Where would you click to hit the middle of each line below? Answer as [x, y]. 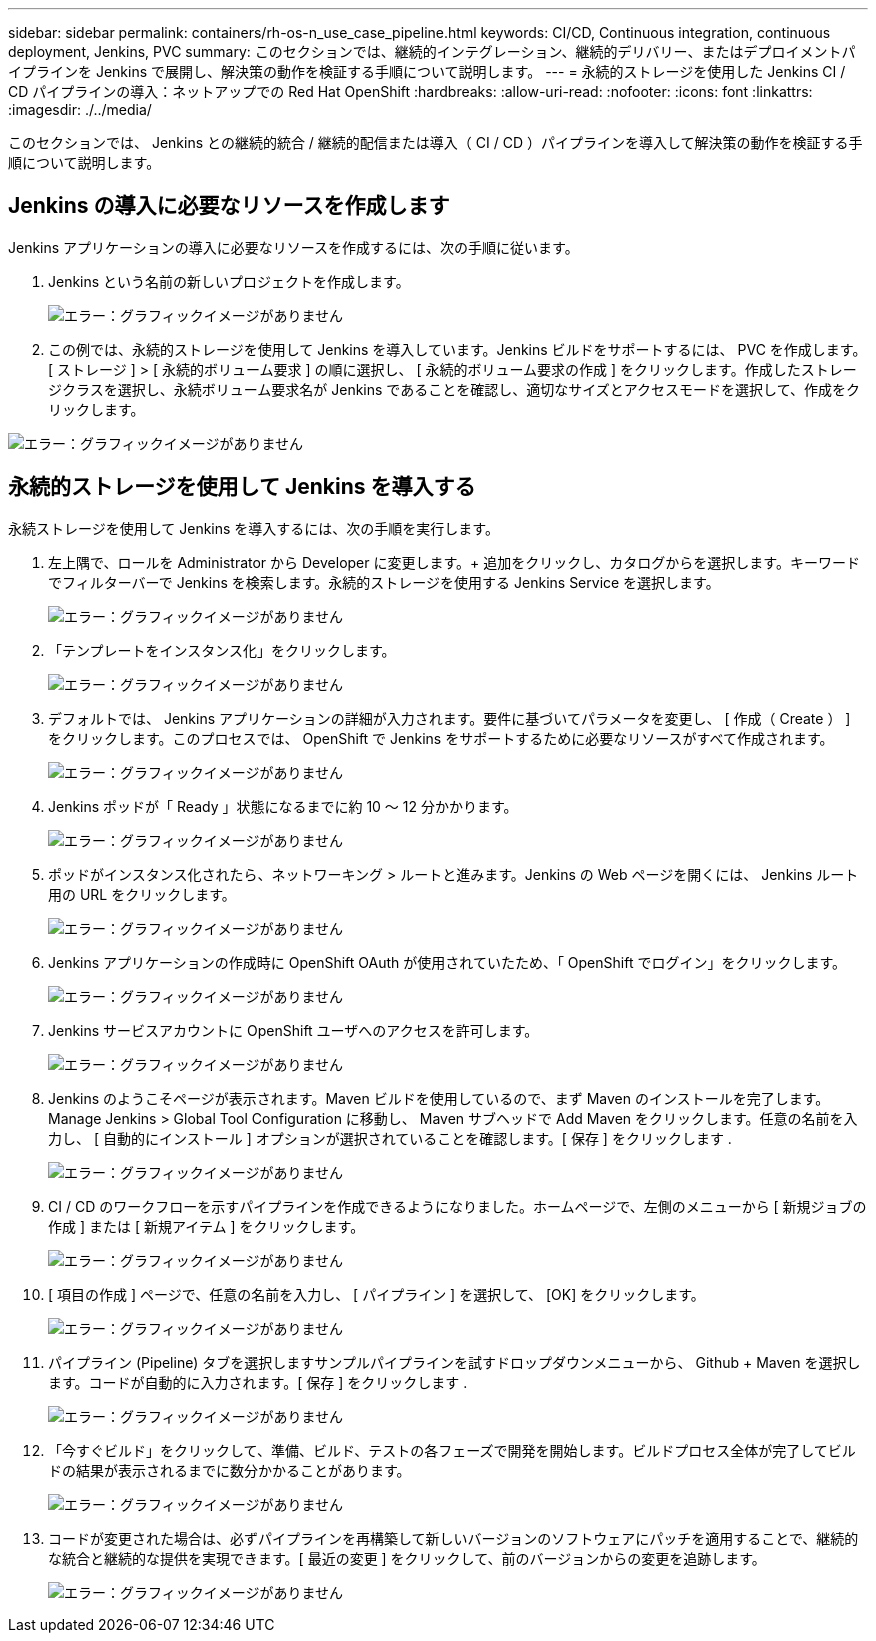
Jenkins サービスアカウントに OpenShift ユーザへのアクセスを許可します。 [293, 1030]
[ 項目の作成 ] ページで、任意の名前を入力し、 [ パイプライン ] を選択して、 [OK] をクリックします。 [376, 1294]
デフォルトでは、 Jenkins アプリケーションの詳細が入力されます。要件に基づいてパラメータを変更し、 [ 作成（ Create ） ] [449, 718]
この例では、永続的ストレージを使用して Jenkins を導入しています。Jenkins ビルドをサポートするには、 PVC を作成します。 [457, 349]
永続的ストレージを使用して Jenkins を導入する [242, 487]
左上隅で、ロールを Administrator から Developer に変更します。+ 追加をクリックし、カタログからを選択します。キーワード [454, 562]
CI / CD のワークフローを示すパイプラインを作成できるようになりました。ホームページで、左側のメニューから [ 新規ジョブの [457, 1206]
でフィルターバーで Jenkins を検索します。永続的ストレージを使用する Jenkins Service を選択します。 [384, 582]
